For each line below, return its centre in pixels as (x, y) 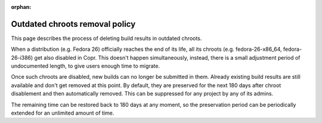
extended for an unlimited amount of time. (63, 113)
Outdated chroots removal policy (73, 24)
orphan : (21, 7)
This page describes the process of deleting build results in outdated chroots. (106, 38)
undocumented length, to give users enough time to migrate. (86, 66)
